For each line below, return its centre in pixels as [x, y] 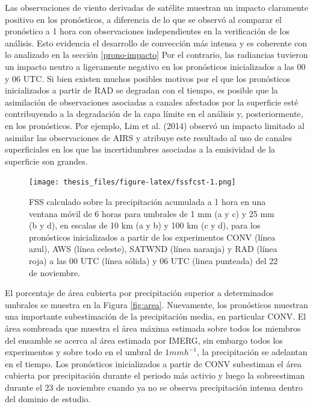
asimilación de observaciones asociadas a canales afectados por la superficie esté [152, 102]
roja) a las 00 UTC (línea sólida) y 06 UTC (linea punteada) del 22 [153, 260]
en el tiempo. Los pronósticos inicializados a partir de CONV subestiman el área [153, 363]
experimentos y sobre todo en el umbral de [84, 352]
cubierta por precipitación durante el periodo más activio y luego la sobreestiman [155, 375]
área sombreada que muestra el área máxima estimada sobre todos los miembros [153, 328]
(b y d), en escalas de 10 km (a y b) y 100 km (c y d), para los [145, 225]
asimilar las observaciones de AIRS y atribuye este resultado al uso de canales [148, 137]
